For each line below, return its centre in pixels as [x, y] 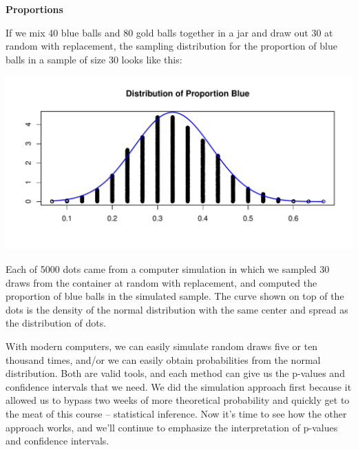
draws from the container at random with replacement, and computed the [161, 282]
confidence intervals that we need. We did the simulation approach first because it [179, 386]
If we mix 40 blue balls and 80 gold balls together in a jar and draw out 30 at [169, 32]
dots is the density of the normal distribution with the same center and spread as [177, 309]
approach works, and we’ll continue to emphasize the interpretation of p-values [172, 427]
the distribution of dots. [56, 323]
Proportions [34, 9]
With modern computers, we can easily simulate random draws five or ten [162, 346]
